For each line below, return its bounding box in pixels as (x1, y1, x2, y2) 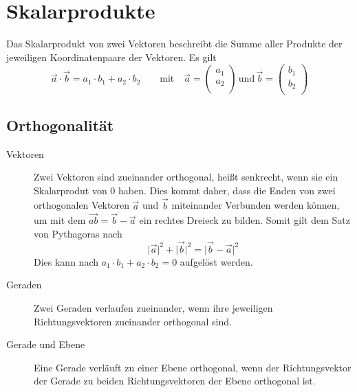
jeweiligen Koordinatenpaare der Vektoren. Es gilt (6, 49, 217, 64)
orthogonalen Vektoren (34, 198, 129, 212)
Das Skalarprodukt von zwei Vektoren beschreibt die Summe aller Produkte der (6, 36, 343, 51)
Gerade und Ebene (6, 337, 85, 351)
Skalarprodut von (34, 183, 107, 197)
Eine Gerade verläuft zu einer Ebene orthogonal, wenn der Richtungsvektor (34, 360, 351, 374)
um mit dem (34, 213, 86, 227)
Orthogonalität (6, 114, 114, 135)
